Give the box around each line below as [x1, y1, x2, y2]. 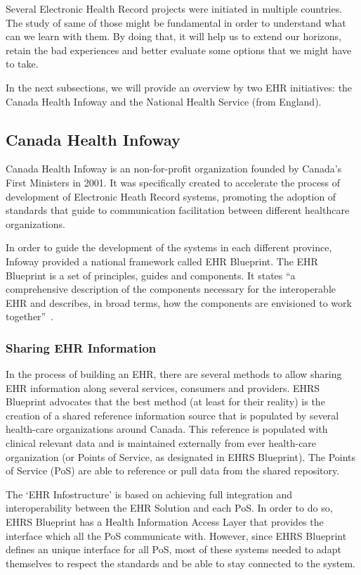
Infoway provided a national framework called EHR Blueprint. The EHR [6, 253, 318, 268]
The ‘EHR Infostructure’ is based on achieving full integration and [6, 486, 292, 501]
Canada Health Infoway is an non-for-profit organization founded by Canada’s [6, 161, 342, 176]
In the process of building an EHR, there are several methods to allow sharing [6, 367, 342, 381]
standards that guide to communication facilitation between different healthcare [6, 203, 350, 217]
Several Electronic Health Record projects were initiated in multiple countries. [6, 1, 343, 15]
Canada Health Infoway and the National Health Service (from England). [6, 94, 322, 108]
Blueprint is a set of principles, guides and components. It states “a [6, 267, 296, 282]
